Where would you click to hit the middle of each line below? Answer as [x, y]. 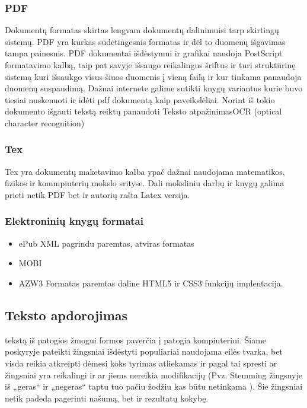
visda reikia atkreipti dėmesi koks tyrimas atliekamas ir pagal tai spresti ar [141, 363]
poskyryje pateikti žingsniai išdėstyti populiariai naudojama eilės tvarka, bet [144, 351]
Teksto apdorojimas [66, 315]
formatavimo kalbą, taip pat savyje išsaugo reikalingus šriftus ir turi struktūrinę [150, 65]
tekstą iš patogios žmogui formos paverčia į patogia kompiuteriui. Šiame [136, 340]
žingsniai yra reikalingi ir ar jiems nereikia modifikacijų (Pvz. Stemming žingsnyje [153, 374]
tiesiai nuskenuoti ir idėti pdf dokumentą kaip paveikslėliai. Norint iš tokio [140, 99]
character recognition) [45, 122]
